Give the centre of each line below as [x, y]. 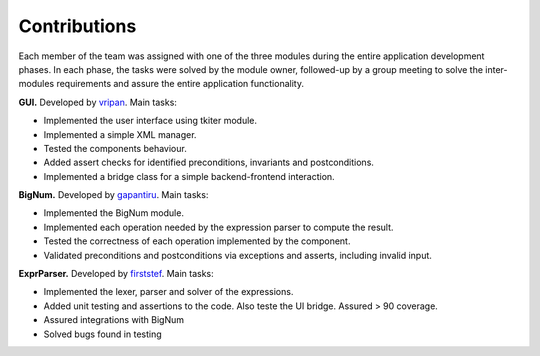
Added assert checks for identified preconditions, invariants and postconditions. [209, 162]
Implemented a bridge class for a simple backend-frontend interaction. [189, 176]
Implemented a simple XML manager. [120, 134]
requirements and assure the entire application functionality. [180, 84]
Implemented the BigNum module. [114, 213]
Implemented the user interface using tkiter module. [150, 121]
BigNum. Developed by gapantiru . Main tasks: [113, 195]
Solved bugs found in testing [102, 334]
